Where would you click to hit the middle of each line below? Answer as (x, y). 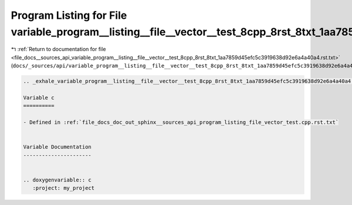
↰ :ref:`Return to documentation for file (58, 49)
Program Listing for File (69, 15)
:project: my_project (64, 188)
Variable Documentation (57, 147)
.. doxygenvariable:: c (57, 180)
